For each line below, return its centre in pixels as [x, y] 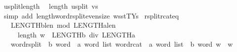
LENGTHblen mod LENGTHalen [63, 25]
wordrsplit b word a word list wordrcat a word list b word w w [122, 44]
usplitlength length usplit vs [51, 6]
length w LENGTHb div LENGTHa [76, 34]
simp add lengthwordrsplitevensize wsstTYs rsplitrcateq [91, 15]
